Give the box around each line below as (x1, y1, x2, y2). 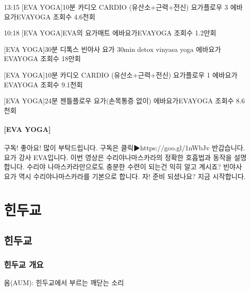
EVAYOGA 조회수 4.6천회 (16, 11, 96, 21)
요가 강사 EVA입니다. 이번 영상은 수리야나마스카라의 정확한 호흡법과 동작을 (4, 152, 232, 162)
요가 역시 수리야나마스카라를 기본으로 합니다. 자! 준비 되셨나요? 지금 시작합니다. (4, 171, 246, 181)
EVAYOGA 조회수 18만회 (4, 53, 81, 64)
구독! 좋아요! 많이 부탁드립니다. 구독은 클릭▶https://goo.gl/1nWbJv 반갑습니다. (4, 143, 245, 153)
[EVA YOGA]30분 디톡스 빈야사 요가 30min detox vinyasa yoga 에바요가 (4, 44, 221, 54)
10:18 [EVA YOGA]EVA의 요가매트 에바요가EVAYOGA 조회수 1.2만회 (4, 28, 217, 38)
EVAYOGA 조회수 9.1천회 (4, 79, 83, 89)
